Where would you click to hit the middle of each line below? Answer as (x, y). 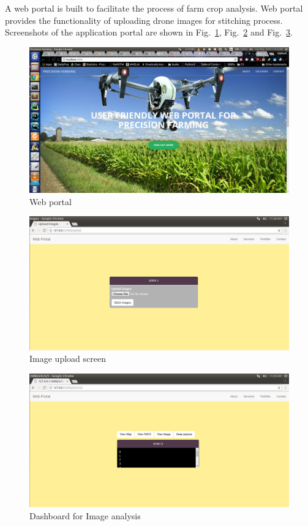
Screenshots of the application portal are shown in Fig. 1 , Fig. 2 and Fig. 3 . (149, 32)
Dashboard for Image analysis (85, 515)
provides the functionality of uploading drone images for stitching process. (144, 20)
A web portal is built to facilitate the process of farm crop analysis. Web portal (154, 8)
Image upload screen (68, 359)
